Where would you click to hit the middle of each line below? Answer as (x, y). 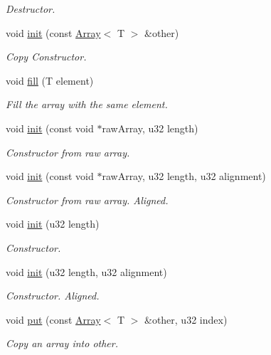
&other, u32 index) (186, 319)
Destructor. (31, 9)
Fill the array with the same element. (87, 104)
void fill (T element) (50, 80)
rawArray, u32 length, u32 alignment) (184, 176)
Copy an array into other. (62, 343)
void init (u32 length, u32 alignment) (86, 271)
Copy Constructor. (46, 57)
